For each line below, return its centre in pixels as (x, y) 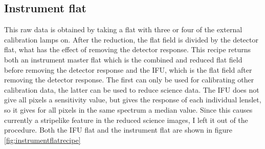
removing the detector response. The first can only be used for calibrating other (129, 80)
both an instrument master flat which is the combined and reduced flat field (123, 59)
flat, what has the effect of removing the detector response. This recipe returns (128, 49)
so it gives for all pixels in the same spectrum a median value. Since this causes (128, 109)
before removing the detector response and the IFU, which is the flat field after (128, 69)
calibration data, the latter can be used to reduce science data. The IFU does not (132, 89)
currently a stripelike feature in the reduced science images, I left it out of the (126, 120)
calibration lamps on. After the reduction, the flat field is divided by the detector (131, 39)
